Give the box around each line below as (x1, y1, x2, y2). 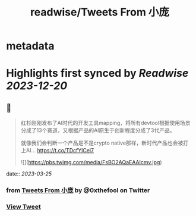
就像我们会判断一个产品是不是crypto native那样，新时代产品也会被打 (20, 139, 189, 146)
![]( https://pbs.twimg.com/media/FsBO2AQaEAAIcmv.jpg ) (20, 159, 162, 166)
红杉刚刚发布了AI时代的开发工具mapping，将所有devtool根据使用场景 (20, 120, 191, 127)
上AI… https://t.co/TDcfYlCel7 (20, 147, 94, 154)
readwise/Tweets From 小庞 (30, 5, 170, 19)
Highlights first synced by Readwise (6, 67, 189, 80)
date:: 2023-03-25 (6, 170, 52, 177)
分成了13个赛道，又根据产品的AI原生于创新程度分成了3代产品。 (20, 127, 175, 134)
